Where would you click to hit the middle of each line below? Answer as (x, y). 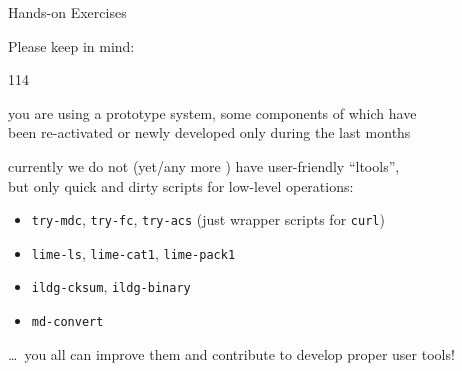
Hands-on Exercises (67, 12)
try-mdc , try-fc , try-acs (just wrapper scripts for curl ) (208, 219)
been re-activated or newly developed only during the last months (209, 132)
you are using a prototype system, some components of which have (212, 112)
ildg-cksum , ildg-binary (111, 286)
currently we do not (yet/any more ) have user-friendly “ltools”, (204, 165)
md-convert (67, 322)
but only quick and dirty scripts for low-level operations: (181, 185)
